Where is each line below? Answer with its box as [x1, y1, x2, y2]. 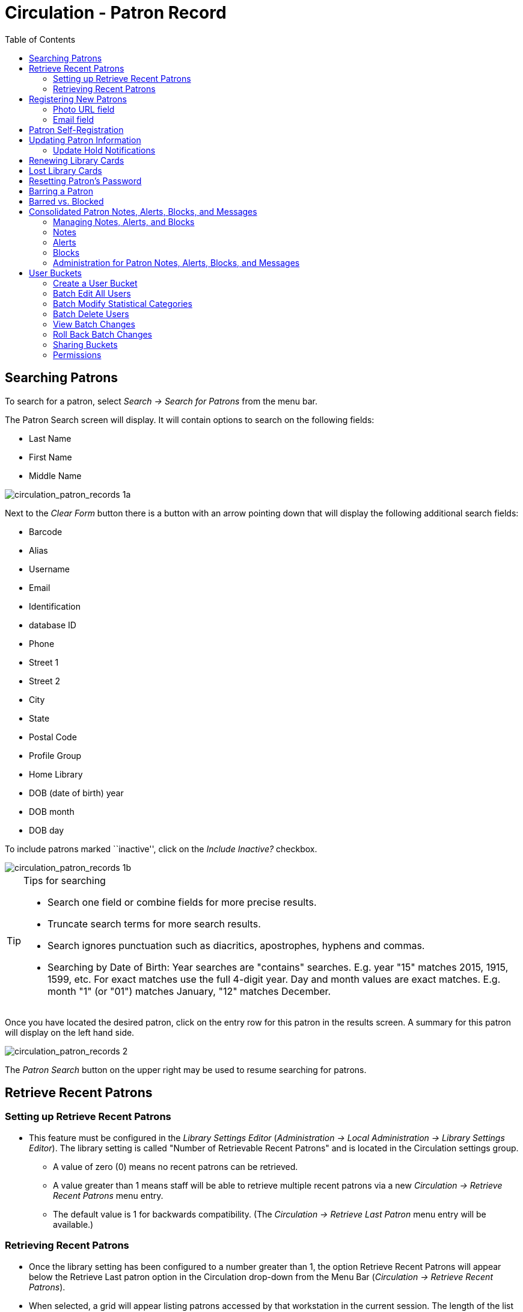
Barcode [29, 526, 63, 537]
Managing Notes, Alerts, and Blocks [53, 216, 195, 227]
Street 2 [29, 675, 60, 686]
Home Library [29, 769, 83, 779]
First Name [29, 451, 72, 462]
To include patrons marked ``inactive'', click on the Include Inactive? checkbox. [5, 843, 317, 854]
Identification [29, 601, 81, 611]
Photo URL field [53, 104, 115, 114]
